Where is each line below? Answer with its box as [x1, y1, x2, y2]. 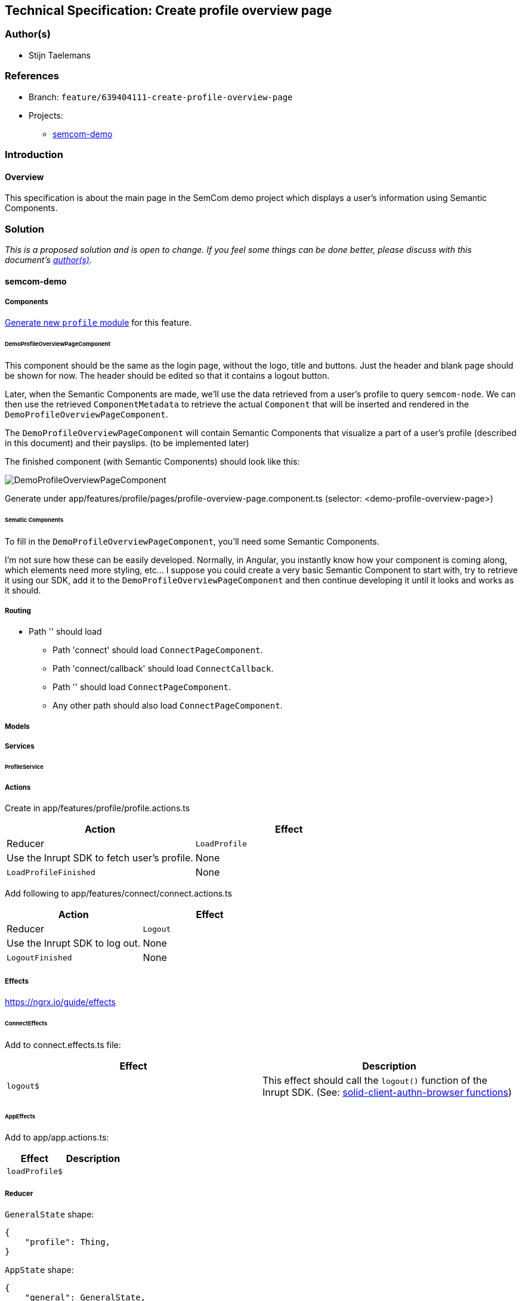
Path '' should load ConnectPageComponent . [52, 682, 231, 693]
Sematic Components [5, 516, 64, 523]
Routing [5, 607, 31, 616]
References [5, 70, 59, 82]
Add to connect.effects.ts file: [5, 1039, 121, 1050]
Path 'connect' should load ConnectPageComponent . [52, 645, 263, 656]
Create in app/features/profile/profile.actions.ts [5, 803, 190, 814]
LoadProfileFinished [7, 867, 95, 877]
